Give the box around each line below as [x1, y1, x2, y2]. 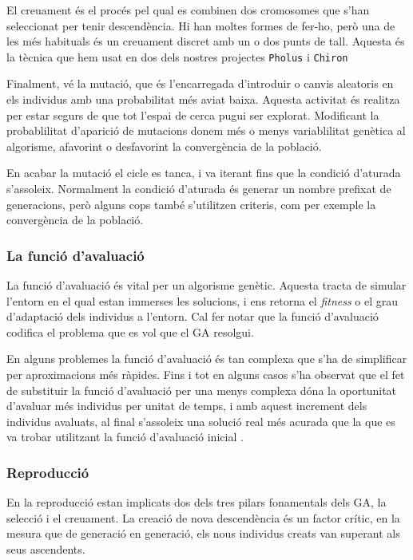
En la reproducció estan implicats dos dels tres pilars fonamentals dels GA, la [6, 494, 387, 511]
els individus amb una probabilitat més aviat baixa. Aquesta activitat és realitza [6, 91, 400, 108]
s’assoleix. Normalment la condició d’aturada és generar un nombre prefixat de [6, 180, 391, 196]
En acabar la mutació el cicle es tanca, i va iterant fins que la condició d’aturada [6, 164, 401, 181]
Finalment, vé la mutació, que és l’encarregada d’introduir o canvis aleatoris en [6, 75, 394, 92]
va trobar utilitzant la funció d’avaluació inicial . [6, 428, 244, 445]
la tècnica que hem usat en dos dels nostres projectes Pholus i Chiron [6, 48, 348, 65]
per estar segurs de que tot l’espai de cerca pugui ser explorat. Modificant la [6, 106, 379, 123]
